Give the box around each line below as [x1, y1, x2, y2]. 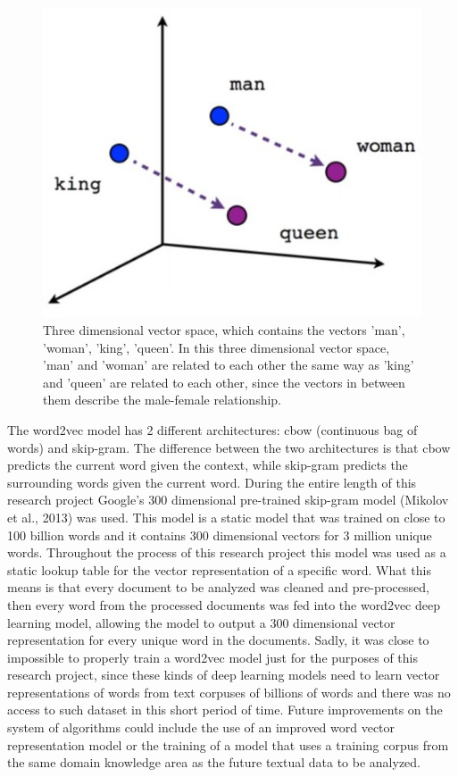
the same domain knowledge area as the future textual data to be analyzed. [7, 753, 421, 772]
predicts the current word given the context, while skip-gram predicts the [7, 455, 408, 474]
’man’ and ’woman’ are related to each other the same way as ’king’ [43, 355, 414, 374]
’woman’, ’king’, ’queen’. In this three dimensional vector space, [43, 338, 390, 356]
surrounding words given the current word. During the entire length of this [7, 472, 417, 491]
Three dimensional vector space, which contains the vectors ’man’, [43, 321, 405, 339]
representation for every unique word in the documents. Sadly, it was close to [7, 631, 429, 649]
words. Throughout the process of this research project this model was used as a [7, 543, 446, 562]
